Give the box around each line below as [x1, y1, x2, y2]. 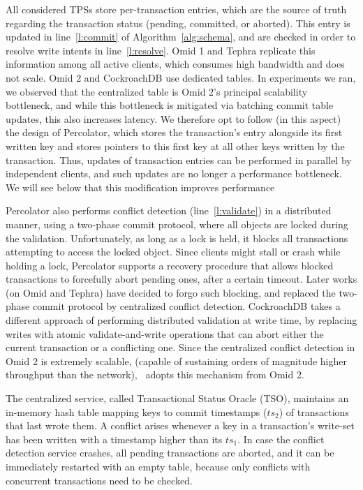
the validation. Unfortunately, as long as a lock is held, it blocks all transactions [6, 230, 348, 245]
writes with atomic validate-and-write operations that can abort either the [6, 326, 324, 341]
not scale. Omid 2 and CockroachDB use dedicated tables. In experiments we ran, [6, 70, 356, 84]
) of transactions [279, 404, 349, 419]
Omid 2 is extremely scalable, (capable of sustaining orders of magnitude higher [6, 353, 347, 368]
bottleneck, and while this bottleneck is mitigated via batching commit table [6, 98, 334, 112]
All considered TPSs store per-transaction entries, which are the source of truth [6, 2, 347, 16]
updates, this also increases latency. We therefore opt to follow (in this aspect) [6, 111, 341, 126]
